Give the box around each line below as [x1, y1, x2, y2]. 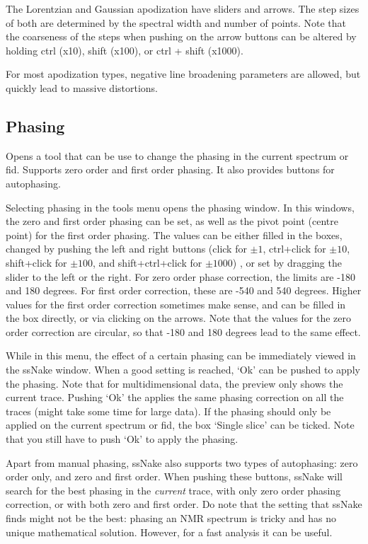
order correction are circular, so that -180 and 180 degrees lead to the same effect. [6, 324, 361, 339]
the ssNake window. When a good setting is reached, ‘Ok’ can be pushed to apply [6, 362, 360, 377]
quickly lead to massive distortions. [6, 80, 159, 95]
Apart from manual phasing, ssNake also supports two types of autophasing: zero [6, 455, 358, 470]
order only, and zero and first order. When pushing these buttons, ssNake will [6, 469, 343, 484]
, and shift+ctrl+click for [93, 255, 202, 270]
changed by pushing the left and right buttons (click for [6, 241, 247, 256]
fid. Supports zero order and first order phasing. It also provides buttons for [6, 162, 335, 177]
